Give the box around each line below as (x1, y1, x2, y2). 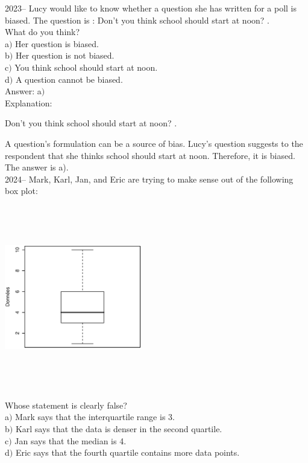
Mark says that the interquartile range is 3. (15, 410, 175, 423)
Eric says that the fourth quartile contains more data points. (15, 446, 240, 459)
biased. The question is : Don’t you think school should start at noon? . (5, 13, 269, 26)
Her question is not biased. (15, 49, 115, 62)
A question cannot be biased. (15, 73, 123, 85)
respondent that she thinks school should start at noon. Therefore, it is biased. (5, 149, 295, 161)
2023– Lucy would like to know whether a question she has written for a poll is (5, 2, 297, 14)
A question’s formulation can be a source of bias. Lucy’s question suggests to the (5, 137, 303, 149)
